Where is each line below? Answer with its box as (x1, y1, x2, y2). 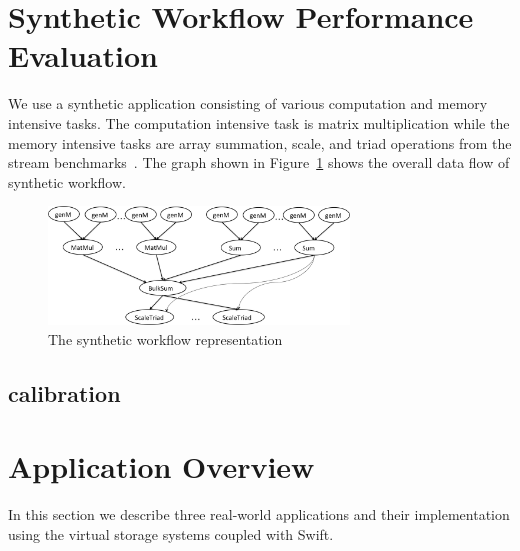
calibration (8, 377, 121, 408)
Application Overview (8, 446, 315, 487)
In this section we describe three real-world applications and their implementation (8, 504, 510, 525)
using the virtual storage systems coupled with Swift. (8, 523, 334, 544)
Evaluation (8, 35, 158, 76)
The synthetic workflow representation (48, 328, 283, 349)
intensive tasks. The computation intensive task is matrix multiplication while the (8, 112, 510, 133)
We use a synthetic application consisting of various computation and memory (8, 93, 488, 114)
